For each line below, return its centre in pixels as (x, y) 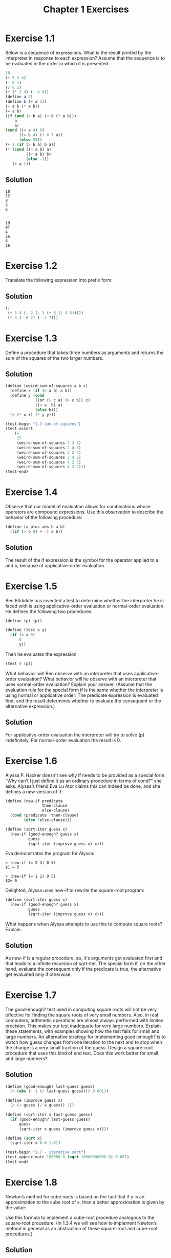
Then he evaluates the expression (41, 654)
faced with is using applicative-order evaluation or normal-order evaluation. (85, 606)
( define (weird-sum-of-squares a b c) (47, 386)
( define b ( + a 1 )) (26, 102)
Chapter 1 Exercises (86, 10)
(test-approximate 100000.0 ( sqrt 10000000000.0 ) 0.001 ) (67, 1157)
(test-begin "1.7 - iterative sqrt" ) (46, 1152)
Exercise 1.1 (30, 38)
